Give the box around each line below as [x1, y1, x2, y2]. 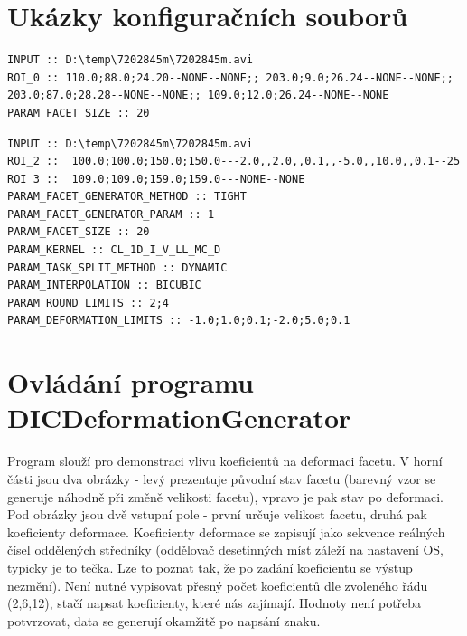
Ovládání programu [7, 364, 254, 401]
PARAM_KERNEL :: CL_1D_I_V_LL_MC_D [7, 243, 221, 257]
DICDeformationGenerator [7, 399, 351, 436]
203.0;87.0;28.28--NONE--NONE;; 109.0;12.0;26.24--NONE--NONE [7, 89, 389, 102]
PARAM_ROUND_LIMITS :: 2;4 [7, 296, 169, 309]
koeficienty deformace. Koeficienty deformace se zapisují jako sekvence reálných [7, 522, 445, 541]
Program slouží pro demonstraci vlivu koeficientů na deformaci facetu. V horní [7, 451, 443, 470]
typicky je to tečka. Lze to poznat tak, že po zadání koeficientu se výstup [7, 557, 413, 576]
